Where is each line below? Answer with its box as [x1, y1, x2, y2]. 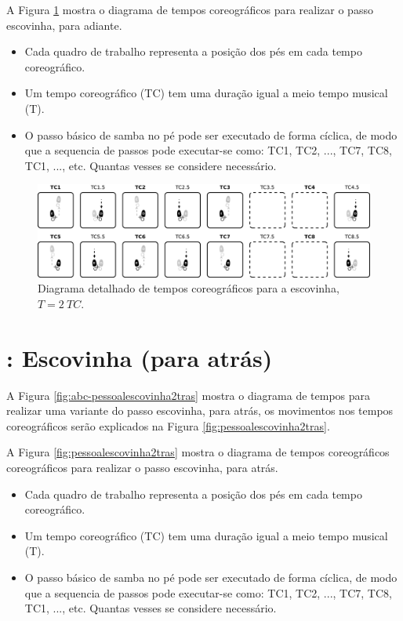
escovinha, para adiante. [6, 16, 122, 33]
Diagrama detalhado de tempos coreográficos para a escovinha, [38, 280, 339, 296]
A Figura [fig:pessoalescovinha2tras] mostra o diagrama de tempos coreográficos [6, 444, 390, 460]
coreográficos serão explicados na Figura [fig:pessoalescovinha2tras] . [6, 417, 330, 434]
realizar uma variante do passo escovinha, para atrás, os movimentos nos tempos [6, 402, 394, 419]
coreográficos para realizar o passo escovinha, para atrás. [6, 459, 278, 476]
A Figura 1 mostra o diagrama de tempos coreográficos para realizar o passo [6, 2, 373, 17]
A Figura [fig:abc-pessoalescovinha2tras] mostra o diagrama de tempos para [6, 387, 371, 403]
